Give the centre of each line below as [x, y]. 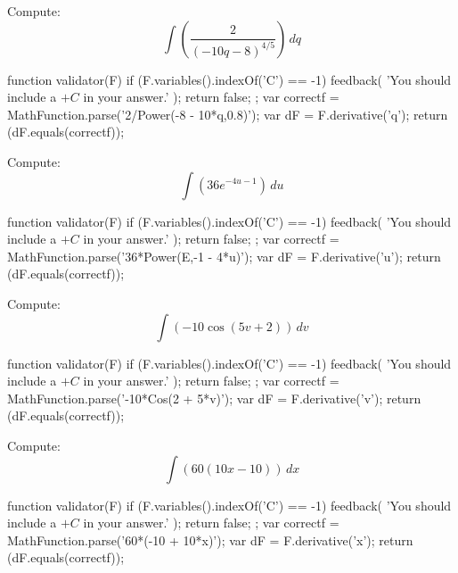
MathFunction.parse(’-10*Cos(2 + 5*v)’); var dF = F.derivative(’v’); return [214, 398]
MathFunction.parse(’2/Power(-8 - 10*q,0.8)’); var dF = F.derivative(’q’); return [228, 114]
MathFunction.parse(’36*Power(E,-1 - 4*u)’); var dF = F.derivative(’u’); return [224, 256]
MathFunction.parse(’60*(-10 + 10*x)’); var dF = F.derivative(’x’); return [210, 540]
